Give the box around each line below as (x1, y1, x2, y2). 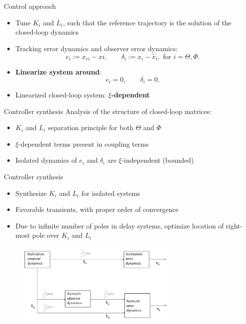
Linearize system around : (15, 67, 102, 77)
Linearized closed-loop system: (15, 90, 106, 100)
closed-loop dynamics (15, 27, 79, 37)
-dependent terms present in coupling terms (18, 138, 149, 149)
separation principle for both (48, 122, 134, 133)
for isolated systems (81, 188, 140, 198)
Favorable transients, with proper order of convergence (15, 204, 179, 214)
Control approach (4, 1, 56, 11)
